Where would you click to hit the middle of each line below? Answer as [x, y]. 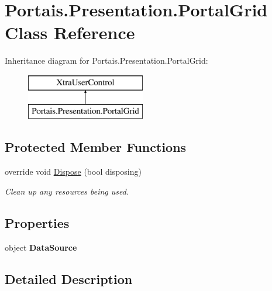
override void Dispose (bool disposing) [73, 172]
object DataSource [41, 247]
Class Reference [70, 32]
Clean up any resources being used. [67, 191]
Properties [37, 222]
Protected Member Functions [96, 147]
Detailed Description [69, 278]
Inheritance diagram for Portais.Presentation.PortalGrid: [106, 60]
